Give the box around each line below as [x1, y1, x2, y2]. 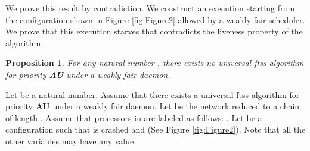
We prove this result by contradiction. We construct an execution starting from [5, 2, 295, 14]
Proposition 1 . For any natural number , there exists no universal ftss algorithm [5, 56, 304, 69]
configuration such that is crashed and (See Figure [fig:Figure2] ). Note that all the [5, 123, 306, 136]
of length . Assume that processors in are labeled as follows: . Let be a [5, 111, 262, 124]
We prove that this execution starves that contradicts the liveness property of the [5, 25, 303, 37]
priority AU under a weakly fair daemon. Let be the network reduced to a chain [5, 100, 300, 112]
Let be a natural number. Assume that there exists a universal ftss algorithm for [5, 88, 300, 100]
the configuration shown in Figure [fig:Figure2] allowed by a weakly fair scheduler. [5, 13, 305, 26]
